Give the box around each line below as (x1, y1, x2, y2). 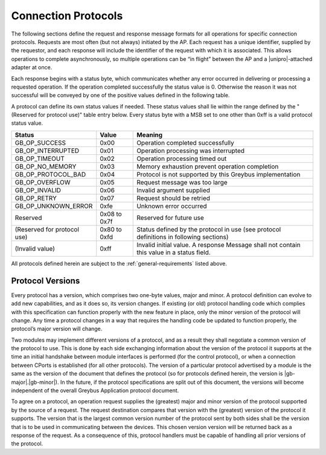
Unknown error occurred (136, 202, 208, 210)
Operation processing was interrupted (136, 146, 245, 155)
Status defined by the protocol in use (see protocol (136, 225, 281, 233)
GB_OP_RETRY (14, 193, 57, 202)
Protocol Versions (11, 275, 80, 286)
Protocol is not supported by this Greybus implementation (136, 170, 301, 178)
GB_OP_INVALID (14, 186, 62, 194)
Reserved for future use (136, 213, 205, 222)
